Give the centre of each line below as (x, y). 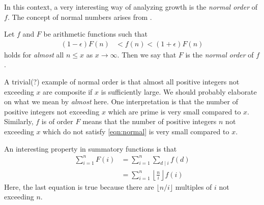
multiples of (194, 186)
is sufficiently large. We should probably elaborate (179, 91)
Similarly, (19, 121)
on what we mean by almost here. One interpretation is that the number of (121, 101)
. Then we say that (147, 54)
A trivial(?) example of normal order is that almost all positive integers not (122, 81)
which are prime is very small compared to (174, 111)
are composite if (68, 91)
